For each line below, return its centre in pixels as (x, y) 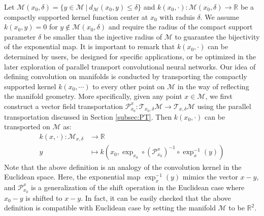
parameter (20, 36)
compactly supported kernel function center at (76, 16)
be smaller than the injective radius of (103, 36)
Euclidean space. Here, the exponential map (72, 177)
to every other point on (129, 86)
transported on (27, 127)
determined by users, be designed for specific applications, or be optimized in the (130, 56)
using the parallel (224, 106)
